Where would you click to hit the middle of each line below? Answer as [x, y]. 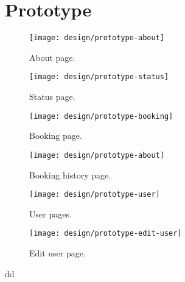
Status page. [52, 97]
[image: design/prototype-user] [95, 195]
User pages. [51, 213]
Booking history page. [70, 174]
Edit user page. [58, 253]
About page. [52, 57]
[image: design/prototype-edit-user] [106, 234]
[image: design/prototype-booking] [101, 116]
